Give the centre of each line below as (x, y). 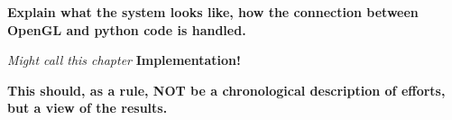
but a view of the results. (88, 108)
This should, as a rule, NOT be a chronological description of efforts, (226, 90)
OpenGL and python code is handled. (127, 29)
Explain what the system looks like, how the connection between (213, 12)
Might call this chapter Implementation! (124, 60)
